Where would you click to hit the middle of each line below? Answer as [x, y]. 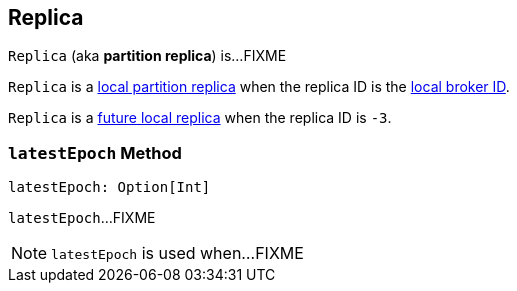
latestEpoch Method [95, 152]
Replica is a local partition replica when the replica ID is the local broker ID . [259, 87]
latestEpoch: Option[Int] [109, 187]
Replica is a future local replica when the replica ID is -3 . [200, 118]
